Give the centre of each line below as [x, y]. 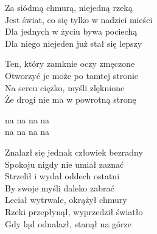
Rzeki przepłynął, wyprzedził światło [74, 211]
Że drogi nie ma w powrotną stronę [71, 99]
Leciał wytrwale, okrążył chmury [66, 200]
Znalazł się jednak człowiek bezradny [74, 152]
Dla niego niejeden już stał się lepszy [74, 43]
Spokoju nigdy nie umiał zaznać [65, 164]
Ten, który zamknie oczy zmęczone [70, 64]
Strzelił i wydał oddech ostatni [62, 176]
